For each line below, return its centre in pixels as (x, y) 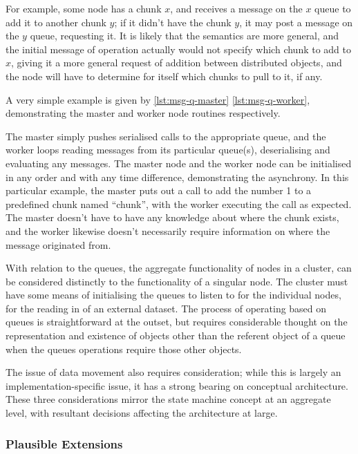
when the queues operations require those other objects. (124, 349)
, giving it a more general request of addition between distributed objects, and (177, 63)
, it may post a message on (296, 22)
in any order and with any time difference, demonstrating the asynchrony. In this (177, 177)
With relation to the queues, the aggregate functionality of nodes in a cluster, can (179, 268)
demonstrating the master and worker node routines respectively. (143, 113)
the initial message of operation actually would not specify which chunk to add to (179, 49)
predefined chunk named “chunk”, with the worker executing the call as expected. (179, 204)
